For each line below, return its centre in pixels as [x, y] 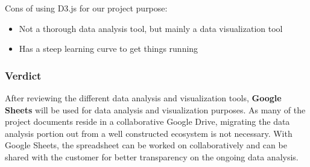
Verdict [23, 75]
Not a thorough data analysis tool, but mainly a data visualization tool [151, 28]
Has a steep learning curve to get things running [109, 49]
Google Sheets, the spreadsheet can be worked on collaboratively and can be [146, 145]
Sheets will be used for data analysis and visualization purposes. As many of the [155, 109]
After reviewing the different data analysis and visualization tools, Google [143, 98]
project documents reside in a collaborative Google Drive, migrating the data [147, 121]
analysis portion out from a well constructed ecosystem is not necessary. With [149, 133]
